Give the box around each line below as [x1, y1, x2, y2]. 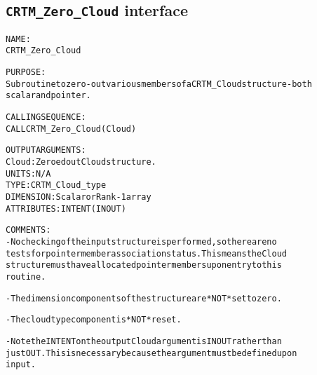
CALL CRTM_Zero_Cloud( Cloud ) [6, 123, 137, 134]
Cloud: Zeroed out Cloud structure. [6, 157, 156, 168]
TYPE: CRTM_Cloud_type [6, 180, 107, 191]
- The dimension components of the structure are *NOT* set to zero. [6, 293, 282, 304]
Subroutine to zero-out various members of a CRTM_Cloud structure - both [6, 79, 312, 89]
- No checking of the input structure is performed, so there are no [6, 236, 277, 247]
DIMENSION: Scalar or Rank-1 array [6, 192, 151, 202]
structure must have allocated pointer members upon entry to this [6, 260, 282, 271]
